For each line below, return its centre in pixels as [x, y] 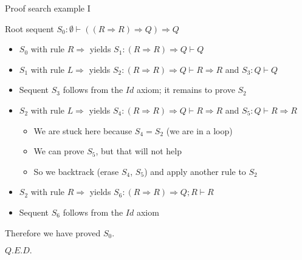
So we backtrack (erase [76, 171]
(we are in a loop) [199, 130]
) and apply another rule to [195, 171]
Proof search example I [48, 8]
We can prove [59, 151]
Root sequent [29, 28]
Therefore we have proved [53, 232]
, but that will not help [139, 151]
